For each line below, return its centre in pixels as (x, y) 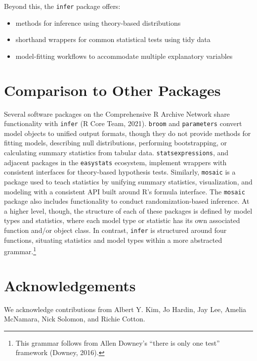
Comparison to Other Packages (112, 90)
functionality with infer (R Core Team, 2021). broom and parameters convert (123, 123)
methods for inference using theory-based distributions (98, 23)
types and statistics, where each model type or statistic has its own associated (122, 220)
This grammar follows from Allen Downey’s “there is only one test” (118, 342)
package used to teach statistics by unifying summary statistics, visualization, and (128, 181)
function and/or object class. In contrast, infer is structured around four (115, 230)
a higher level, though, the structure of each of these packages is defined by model (128, 210)
